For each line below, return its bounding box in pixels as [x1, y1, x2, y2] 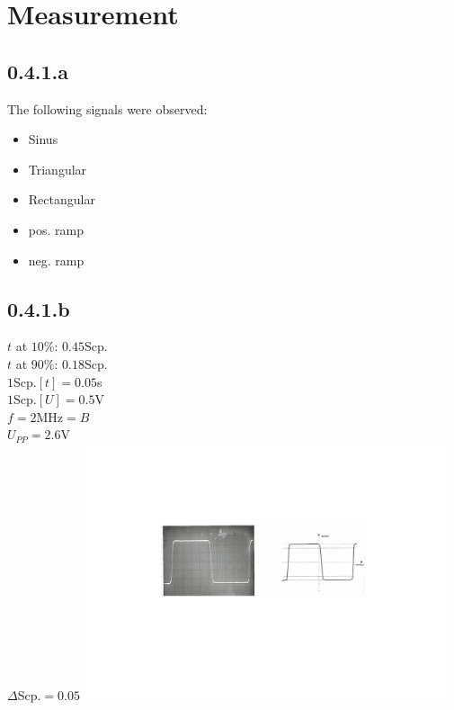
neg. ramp [28, 250, 85, 269]
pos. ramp [28, 220, 84, 238]
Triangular [28, 159, 87, 178]
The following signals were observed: [7, 99, 208, 118]
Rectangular [28, 190, 95, 209]
